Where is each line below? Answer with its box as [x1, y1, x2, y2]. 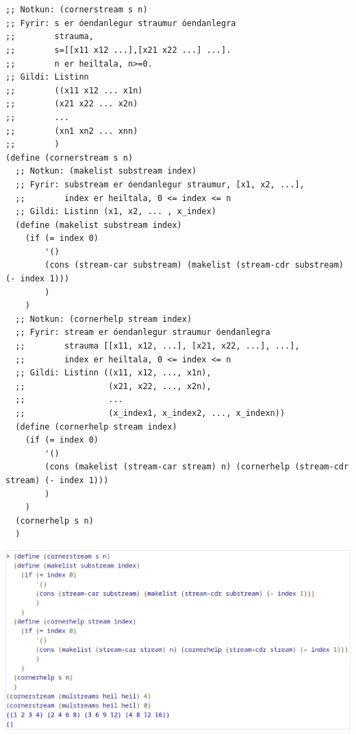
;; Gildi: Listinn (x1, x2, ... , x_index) [15, 207, 216, 217]
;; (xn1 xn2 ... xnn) [5, 126, 138, 136]
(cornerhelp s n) [15, 515, 94, 526]
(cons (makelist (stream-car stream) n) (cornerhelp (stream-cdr [44, 462, 349, 472]
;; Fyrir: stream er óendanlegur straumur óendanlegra [15, 327, 270, 338]
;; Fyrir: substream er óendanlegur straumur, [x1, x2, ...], [15, 179, 305, 189]
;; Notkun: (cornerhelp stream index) [15, 314, 192, 324]
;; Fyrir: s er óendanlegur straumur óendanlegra [5, 18, 236, 28]
